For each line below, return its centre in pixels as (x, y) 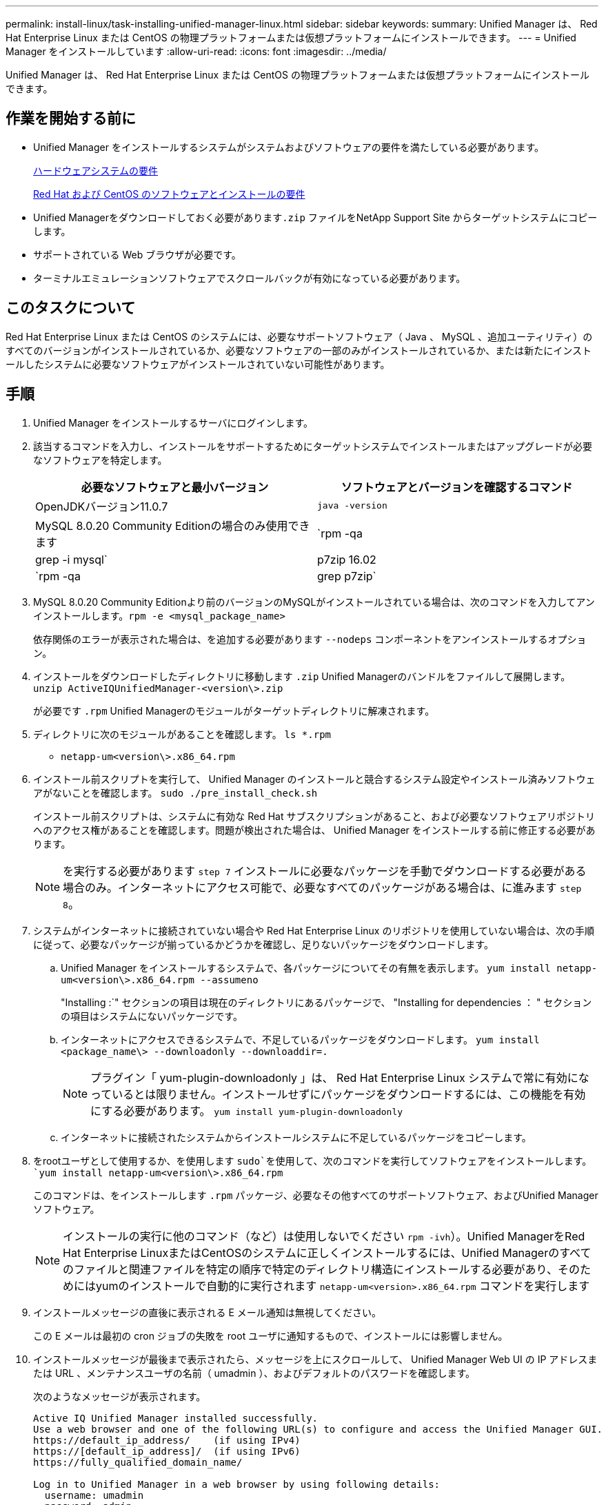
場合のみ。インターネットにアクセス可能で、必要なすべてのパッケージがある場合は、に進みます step (322, 887)
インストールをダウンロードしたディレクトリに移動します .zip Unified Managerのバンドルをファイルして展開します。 (302, 676)
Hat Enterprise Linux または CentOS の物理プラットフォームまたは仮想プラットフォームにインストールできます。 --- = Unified (291, 38)
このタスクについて (71, 308)
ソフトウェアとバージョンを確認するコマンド (457, 487)
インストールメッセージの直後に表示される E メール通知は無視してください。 (207, 1312)
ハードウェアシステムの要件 (96, 170)
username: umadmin (94, 1495)
